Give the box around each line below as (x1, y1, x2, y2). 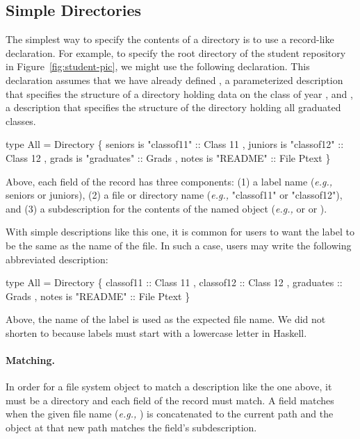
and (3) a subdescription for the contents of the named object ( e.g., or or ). (6, 201, 327, 215)
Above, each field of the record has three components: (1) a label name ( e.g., (6, 174, 333, 188)
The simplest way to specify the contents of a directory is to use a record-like (6, 32, 334, 47)
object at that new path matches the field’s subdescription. (6, 420, 257, 435)
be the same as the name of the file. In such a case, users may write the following (6, 238, 352, 252)
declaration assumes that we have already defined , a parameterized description (6, 72, 343, 87)
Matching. (6, 353, 55, 367)
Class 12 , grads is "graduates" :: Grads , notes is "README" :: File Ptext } (6, 150, 331, 165)
